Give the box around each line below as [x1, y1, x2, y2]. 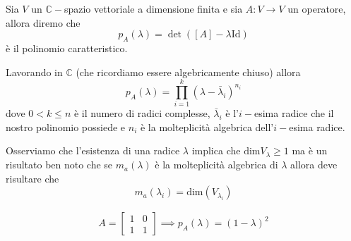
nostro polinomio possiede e [6, 119, 126, 134]
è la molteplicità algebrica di [155, 157, 278, 172]
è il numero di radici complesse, [73, 106, 210, 121]
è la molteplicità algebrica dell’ [140, 119, 274, 134]
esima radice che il [254, 106, 334, 121]
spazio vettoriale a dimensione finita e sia [64, 1, 243, 16]
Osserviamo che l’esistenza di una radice [6, 143, 180, 158]
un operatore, [287, 1, 346, 16]
